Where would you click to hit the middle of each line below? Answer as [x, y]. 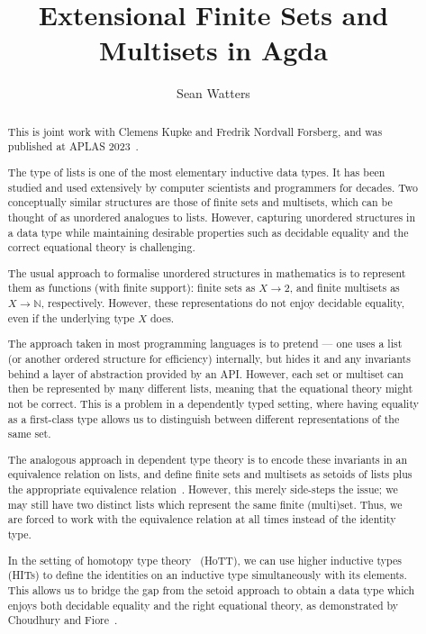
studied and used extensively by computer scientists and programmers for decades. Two [213, 187]
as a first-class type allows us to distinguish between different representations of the [204, 418]
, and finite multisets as [344, 288]
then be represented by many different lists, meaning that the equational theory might [210, 389]
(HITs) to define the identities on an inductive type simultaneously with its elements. [207, 575]
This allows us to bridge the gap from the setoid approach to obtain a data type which [211, 589]
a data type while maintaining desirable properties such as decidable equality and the [208, 232]
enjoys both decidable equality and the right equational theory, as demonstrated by [203, 605]
